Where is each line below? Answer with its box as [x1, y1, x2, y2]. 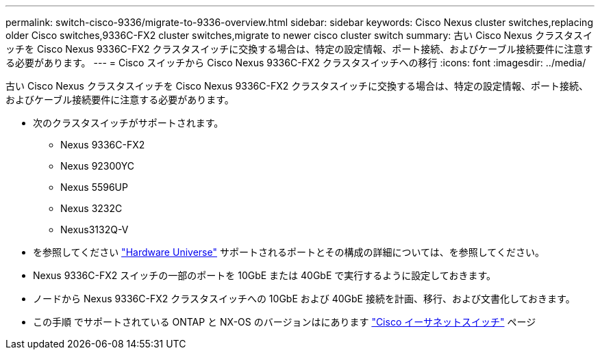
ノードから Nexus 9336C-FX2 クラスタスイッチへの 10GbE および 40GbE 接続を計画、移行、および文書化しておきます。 [33, 293, 575, 304]
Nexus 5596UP [60, 181, 128, 193]
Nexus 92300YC [60, 160, 134, 172]
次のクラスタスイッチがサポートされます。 [33, 117, 224, 129]
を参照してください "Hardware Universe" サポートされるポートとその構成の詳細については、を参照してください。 [33, 246, 545, 258]
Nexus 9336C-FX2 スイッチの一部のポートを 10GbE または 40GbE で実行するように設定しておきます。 [33, 269, 497, 281]
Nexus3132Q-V [60, 224, 129, 235]
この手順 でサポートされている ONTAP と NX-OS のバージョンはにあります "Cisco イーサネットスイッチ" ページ [33, 316, 536, 328]
